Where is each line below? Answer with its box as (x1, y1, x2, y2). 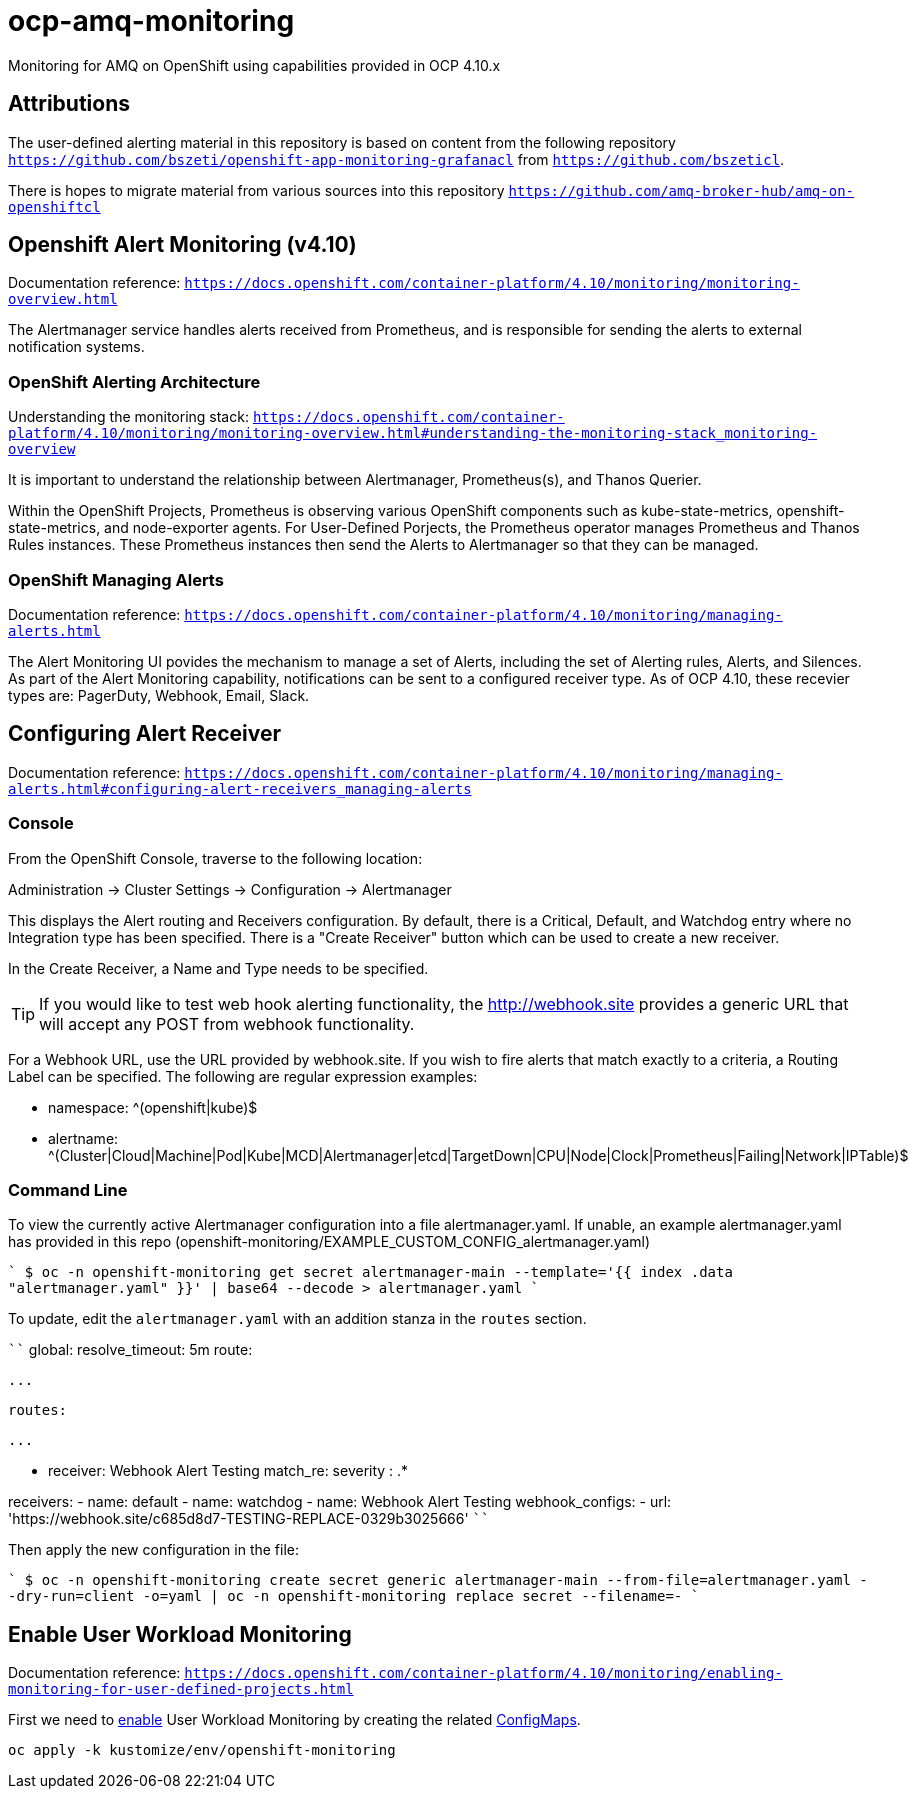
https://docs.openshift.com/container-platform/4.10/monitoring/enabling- (184, 1665, 783, 1682)
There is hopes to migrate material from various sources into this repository (8, 181, 505, 199)
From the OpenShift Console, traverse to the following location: (8, 849, 423, 867)
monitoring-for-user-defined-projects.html (8, 1681, 354, 1698)
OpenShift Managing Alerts (8, 569, 224, 590)
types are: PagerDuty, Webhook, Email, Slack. (8, 686, 310, 704)
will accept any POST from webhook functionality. (39, 1013, 415, 1034)
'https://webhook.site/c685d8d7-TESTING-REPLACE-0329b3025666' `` (8, 1510, 490, 1528)
